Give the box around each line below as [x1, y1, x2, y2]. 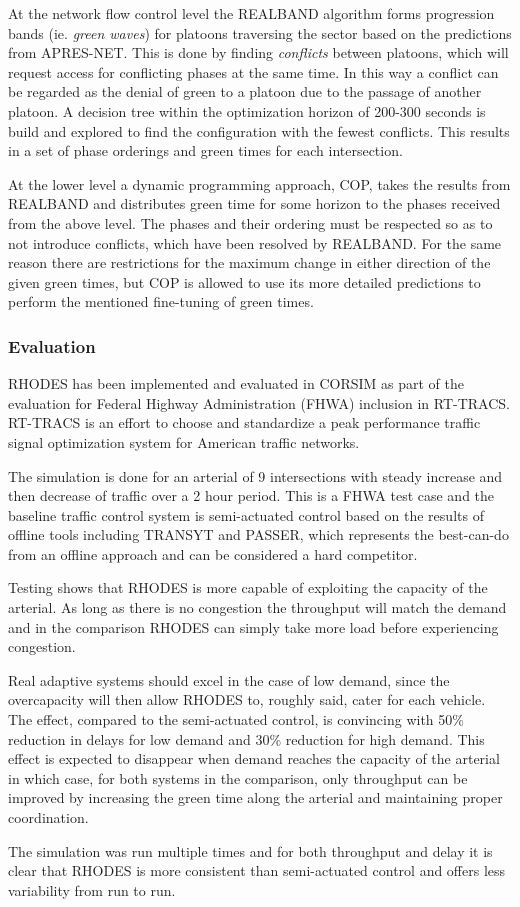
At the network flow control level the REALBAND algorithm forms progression [8, 3, 495, 23]
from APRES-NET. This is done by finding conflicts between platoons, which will [8, 42, 509, 63]
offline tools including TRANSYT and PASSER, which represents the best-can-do [8, 524, 509, 545]
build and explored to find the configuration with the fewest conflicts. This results [8, 120, 510, 141]
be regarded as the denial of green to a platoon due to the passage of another [8, 81, 482, 102]
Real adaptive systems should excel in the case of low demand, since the [8, 669, 450, 690]
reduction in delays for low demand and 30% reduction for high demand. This [8, 728, 485, 749]
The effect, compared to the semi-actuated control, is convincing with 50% [8, 709, 464, 730]
